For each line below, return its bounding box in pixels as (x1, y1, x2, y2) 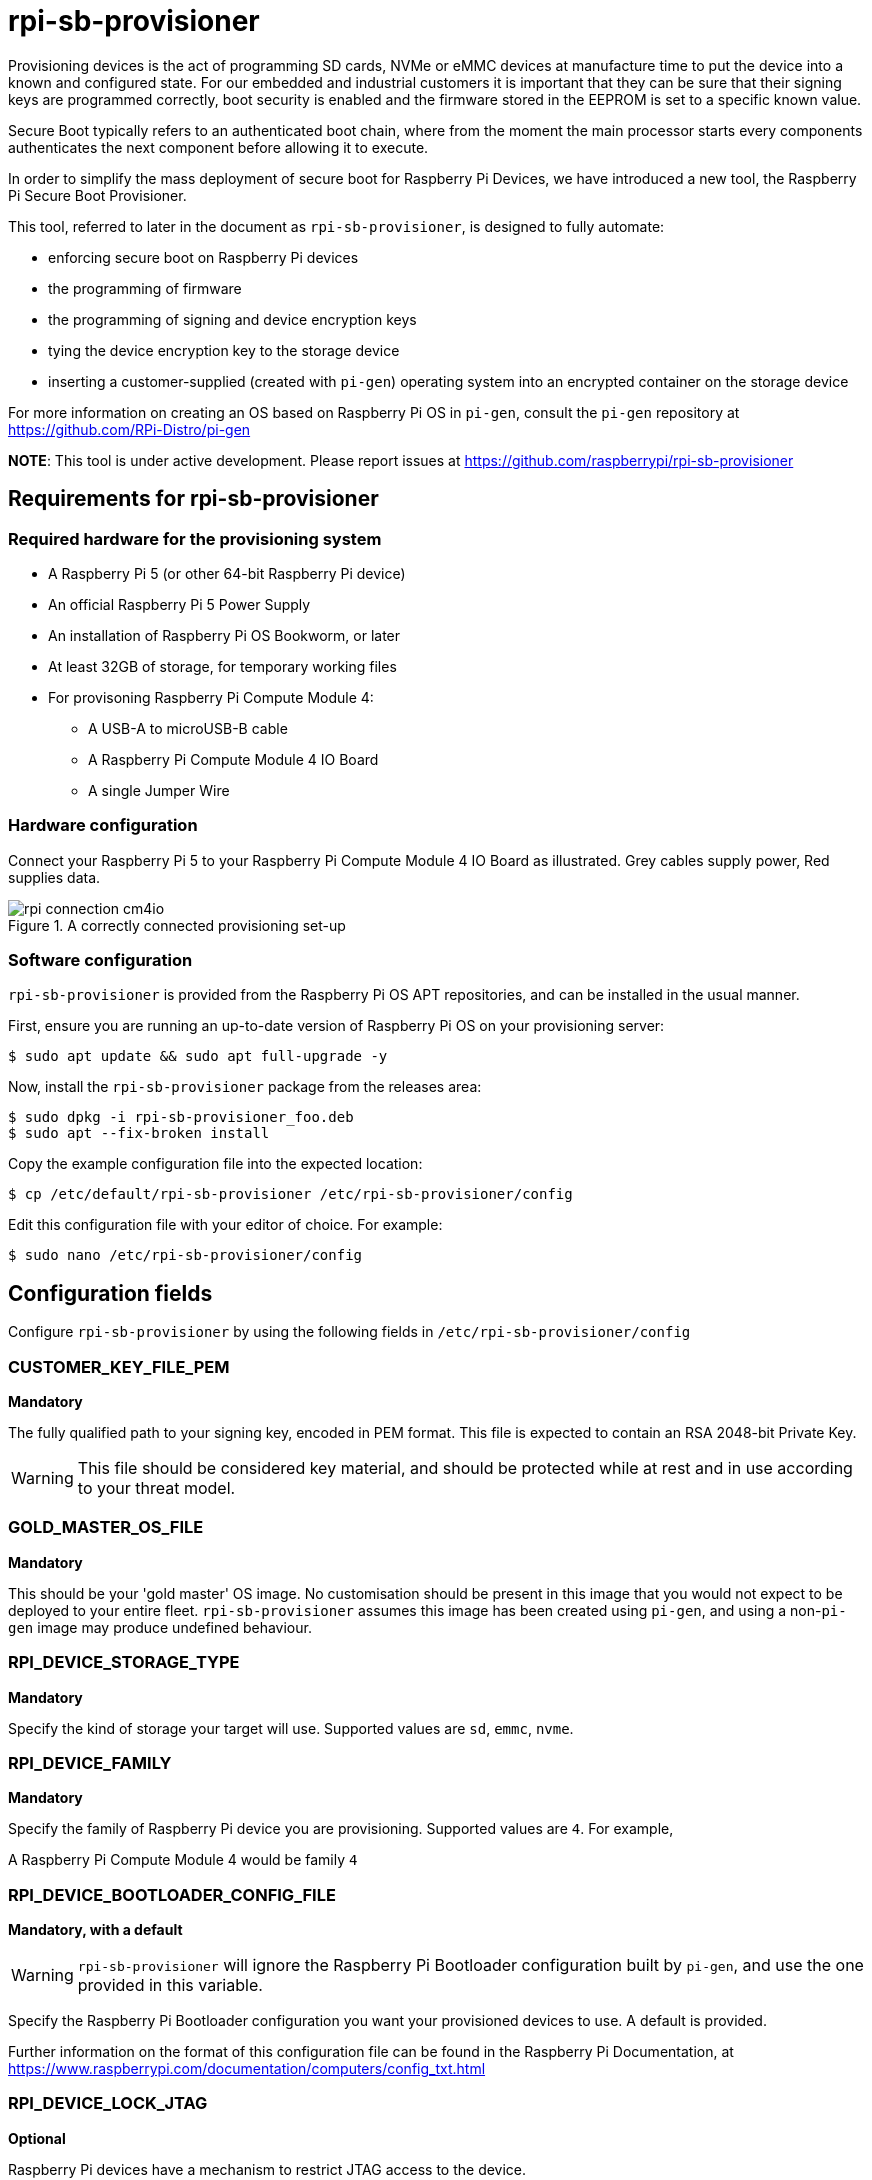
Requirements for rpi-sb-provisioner (8, 486, 379, 512)
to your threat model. (77, 1478, 236, 1499)
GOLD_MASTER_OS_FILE (8, 1517, 204, 1538)
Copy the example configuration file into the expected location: (8, 1155, 423, 1173)
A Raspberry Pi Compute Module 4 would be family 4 (8, 1851, 358, 1869)
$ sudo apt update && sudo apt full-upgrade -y (8, 1048, 388, 1065)
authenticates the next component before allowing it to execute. (8, 138, 429, 156)
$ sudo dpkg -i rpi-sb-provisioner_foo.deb (8, 1109, 354, 1126)
